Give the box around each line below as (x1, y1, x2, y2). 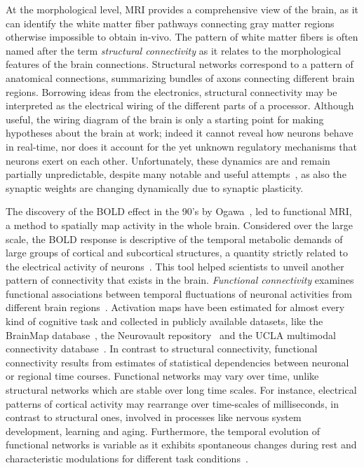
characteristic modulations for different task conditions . (6, 451, 248, 465)
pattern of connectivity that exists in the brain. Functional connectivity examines (6, 273, 354, 287)
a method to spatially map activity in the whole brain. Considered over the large (6, 217, 353, 232)
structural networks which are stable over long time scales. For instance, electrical (6, 383, 357, 397)
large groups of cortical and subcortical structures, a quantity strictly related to (6, 245, 348, 260)
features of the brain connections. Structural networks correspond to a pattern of (6, 57, 353, 71)
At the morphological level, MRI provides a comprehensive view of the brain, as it (6, 2, 359, 16)
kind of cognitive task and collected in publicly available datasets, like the (6, 314, 323, 329)
